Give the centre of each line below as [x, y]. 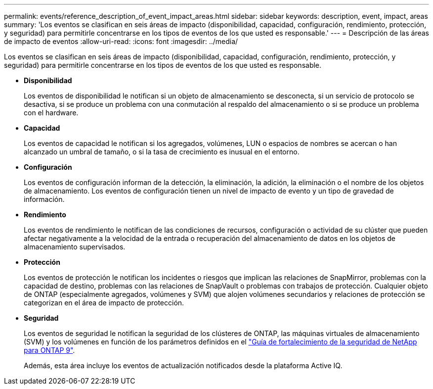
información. [44, 199]
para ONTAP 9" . [49, 350]
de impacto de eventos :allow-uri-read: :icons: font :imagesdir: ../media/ [121, 41]
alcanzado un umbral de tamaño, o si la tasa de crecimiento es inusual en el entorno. [162, 152]
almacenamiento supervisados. [75, 247]
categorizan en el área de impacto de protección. [104, 303]
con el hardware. [51, 113]
